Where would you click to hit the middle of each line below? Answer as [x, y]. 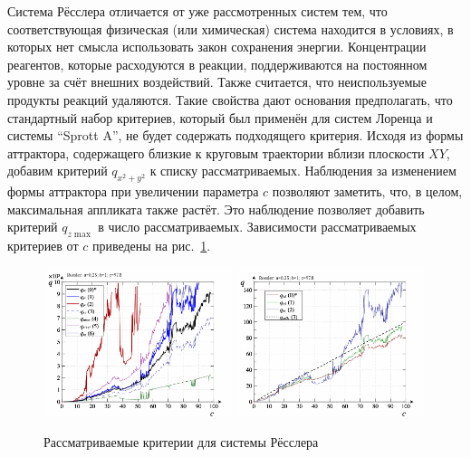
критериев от [43, 246]
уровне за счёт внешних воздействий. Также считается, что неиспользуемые [217, 82]
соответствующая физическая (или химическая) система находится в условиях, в [231, 29]
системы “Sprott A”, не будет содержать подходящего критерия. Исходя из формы [235, 135]
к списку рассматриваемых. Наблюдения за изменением [303, 171]
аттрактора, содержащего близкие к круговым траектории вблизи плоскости [216, 152]
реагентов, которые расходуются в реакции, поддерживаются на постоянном [217, 64]
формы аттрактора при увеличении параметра [133, 191]
